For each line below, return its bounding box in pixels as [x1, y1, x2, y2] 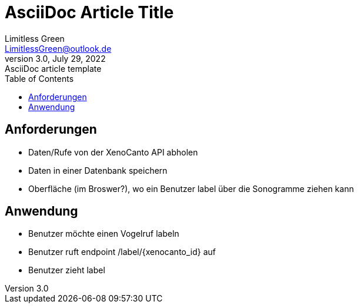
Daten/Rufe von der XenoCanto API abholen [28, 147, 198, 157]
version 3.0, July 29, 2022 [5, 53, 106, 64]
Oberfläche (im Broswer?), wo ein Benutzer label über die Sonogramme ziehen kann [28, 183, 354, 194]
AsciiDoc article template [5, 63, 102, 74]
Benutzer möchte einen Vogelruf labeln [28, 228, 179, 239]
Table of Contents [5, 73, 74, 84]
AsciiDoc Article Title [5, 2, 174, 22]
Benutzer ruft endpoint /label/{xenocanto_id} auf [28, 247, 216, 257]
